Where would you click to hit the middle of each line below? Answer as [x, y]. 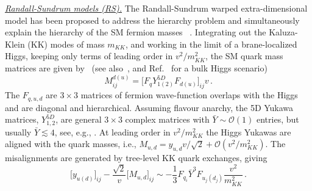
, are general [79, 119]
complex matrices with [167, 119]
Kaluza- [283, 32]
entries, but [278, 119]
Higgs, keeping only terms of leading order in [89, 56]
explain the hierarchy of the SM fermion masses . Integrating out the [136, 32]
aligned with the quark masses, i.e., [71, 144]
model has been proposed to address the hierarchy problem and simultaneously [152, 20]
